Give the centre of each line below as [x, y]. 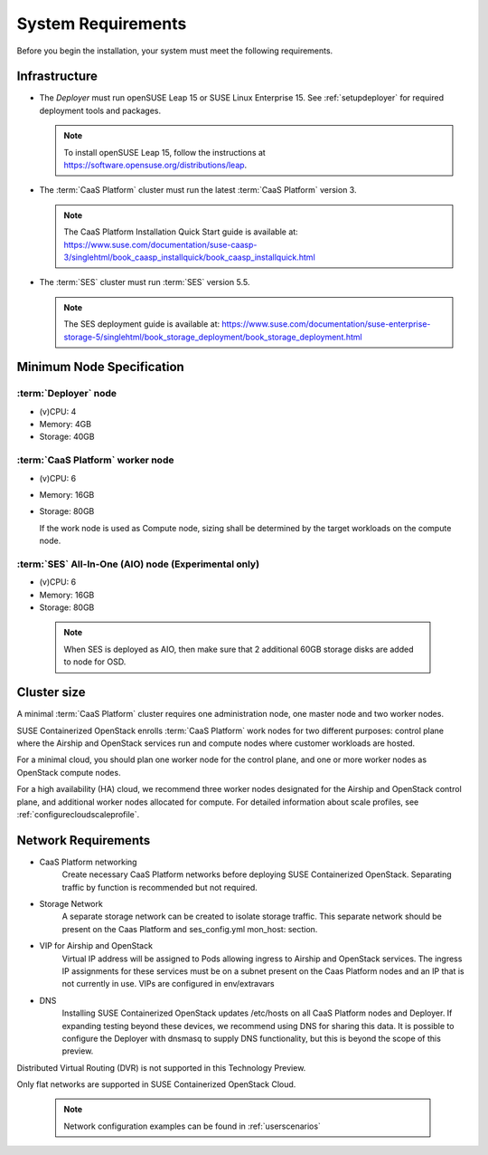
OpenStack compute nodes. [69, 772]
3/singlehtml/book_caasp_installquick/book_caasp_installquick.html [189, 257]
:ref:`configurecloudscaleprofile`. [78, 814]
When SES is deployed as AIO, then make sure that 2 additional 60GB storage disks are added [239, 649]
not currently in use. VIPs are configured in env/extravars [168, 984]
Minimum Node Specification [100, 367]
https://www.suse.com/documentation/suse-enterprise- [326, 324]
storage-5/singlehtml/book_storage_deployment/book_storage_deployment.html [213, 337]
